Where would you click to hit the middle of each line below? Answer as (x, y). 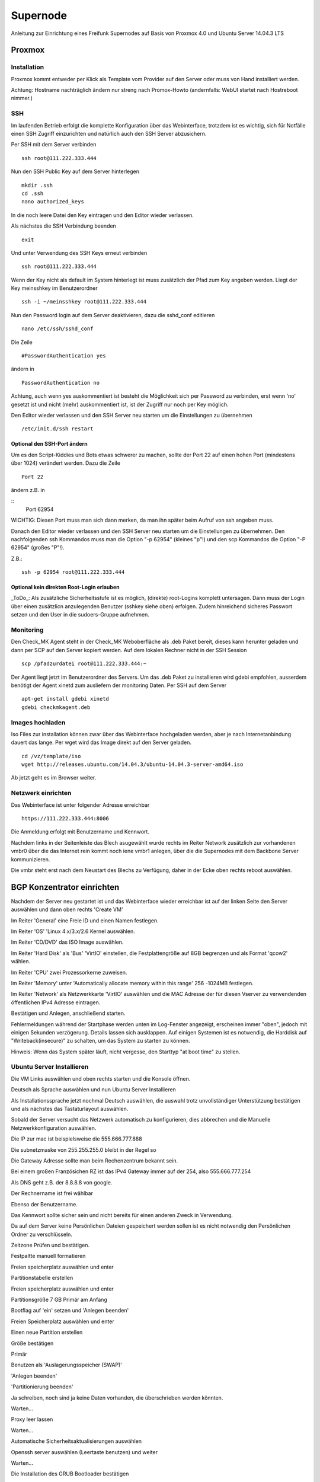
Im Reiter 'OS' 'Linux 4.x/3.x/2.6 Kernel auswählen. (73, 931)
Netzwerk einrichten (41, 793)
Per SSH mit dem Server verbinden (54, 145)
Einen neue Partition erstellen (47, 1332)
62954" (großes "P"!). (38, 548)
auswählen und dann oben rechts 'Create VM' (67, 909)
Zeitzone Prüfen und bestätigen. (50, 1245)
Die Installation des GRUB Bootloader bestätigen (70, 1474)
